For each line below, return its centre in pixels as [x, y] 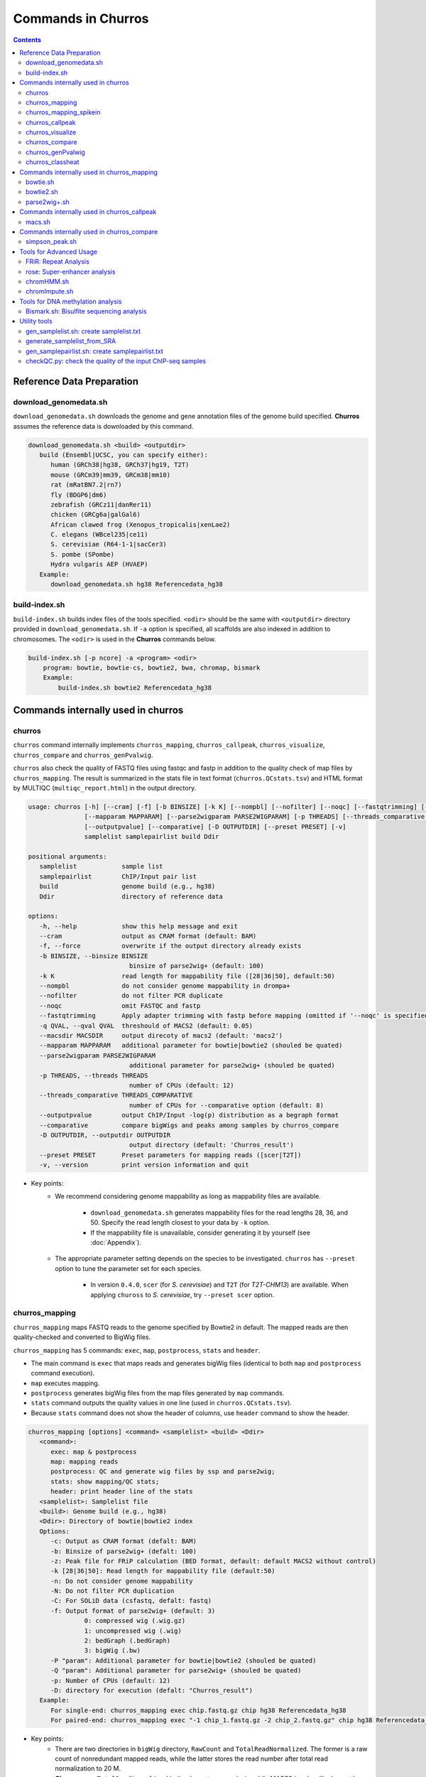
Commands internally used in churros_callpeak [88, 212]
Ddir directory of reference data [131, 896]
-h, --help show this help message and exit [138, 926]
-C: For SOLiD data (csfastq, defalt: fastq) [131, 1601]
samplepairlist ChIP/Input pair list [118, 876]
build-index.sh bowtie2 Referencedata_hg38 [135, 687]
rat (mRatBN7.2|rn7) [86, 485]
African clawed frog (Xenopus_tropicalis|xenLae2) [141, 525]
